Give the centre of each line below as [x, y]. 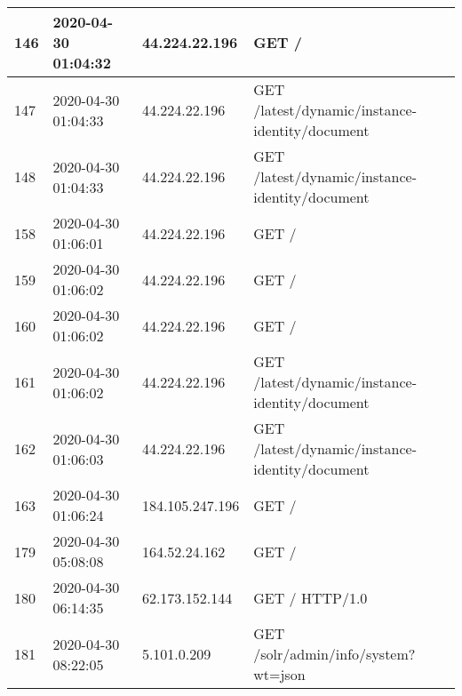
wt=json [279, 674]
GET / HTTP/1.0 [311, 597]
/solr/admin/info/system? [335, 654]
